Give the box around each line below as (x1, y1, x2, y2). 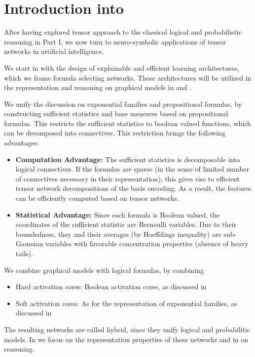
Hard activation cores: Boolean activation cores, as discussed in (15, 281, 207, 292)
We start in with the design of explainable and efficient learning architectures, (4, 62, 240, 73)
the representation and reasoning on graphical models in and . (4, 82, 191, 92)
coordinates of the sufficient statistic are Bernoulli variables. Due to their (15, 219, 237, 229)
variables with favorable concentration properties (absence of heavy (45, 238, 249, 249)
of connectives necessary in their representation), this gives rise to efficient (15, 173, 240, 183)
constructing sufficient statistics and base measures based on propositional (4, 108, 228, 119)
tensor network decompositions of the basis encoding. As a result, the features (15, 183, 252, 193)
